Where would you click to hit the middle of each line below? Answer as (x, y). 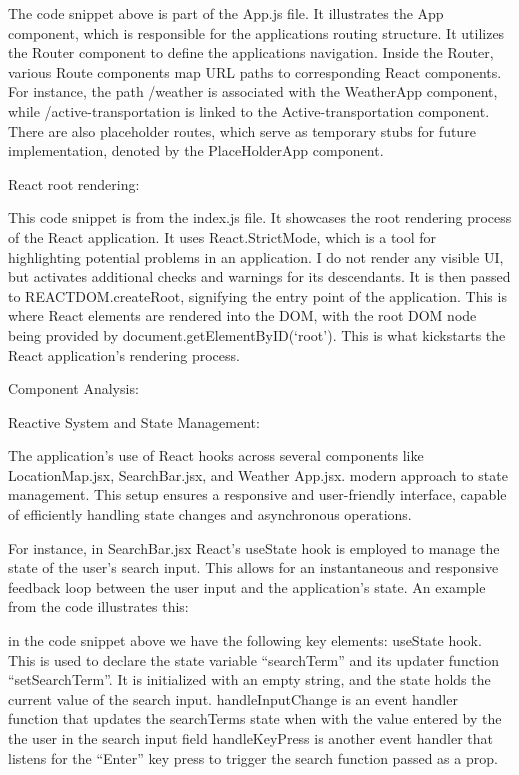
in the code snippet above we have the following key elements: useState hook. (245, 640)
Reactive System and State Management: (134, 421)
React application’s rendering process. (124, 354)
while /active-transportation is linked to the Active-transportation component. (249, 110)
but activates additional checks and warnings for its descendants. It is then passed (259, 276)
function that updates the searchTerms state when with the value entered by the (255, 718)
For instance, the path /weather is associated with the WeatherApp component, (253, 91)
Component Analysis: (73, 388)
